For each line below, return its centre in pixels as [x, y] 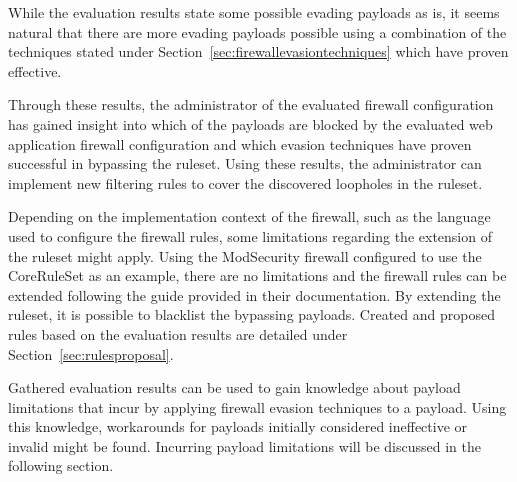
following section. [61, 465]
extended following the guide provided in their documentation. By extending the [254, 294]
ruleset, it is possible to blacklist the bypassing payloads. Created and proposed [251, 314]
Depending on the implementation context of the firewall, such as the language [249, 216]
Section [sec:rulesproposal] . [91, 353]
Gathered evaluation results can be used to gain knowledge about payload [234, 387]
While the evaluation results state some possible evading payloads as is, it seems [254, 12]
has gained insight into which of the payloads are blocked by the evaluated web [250, 123]
